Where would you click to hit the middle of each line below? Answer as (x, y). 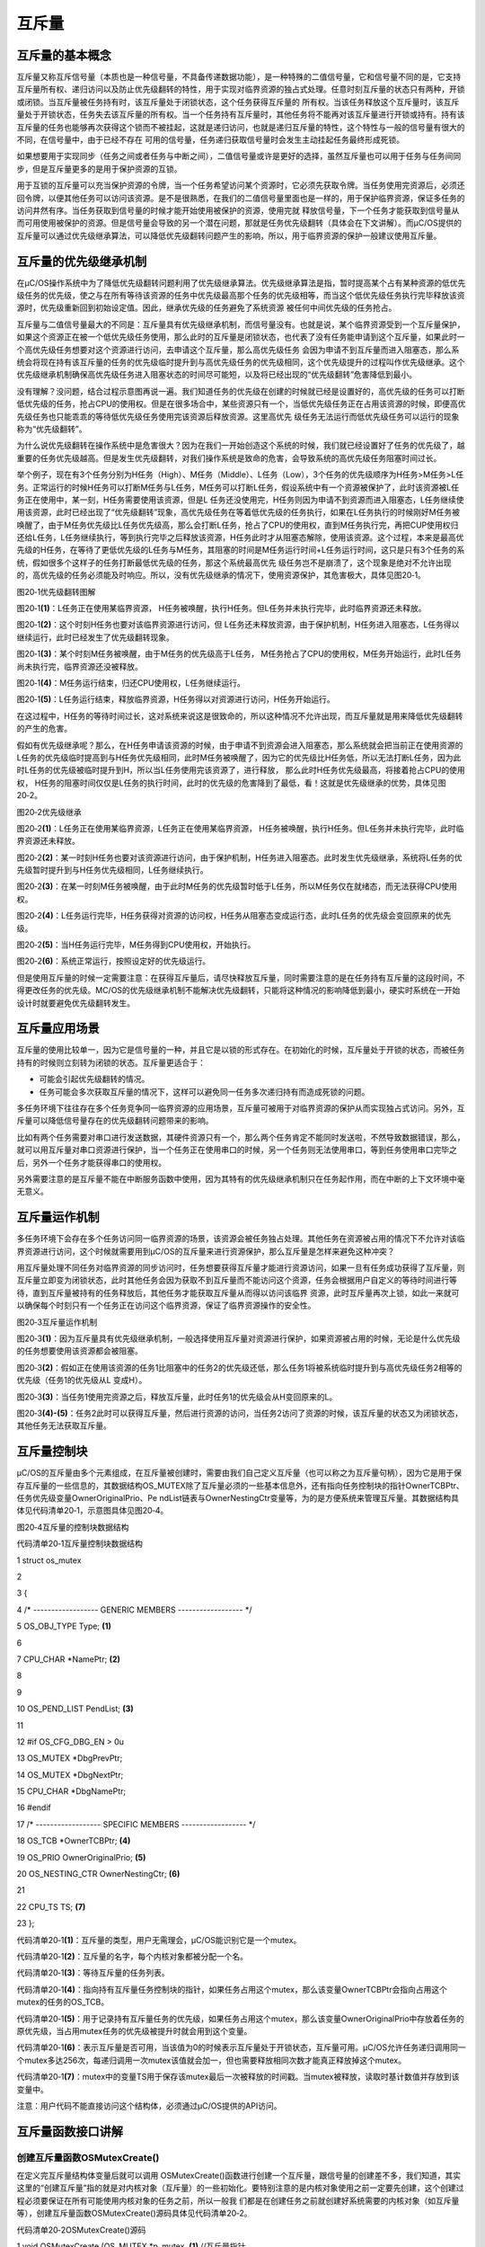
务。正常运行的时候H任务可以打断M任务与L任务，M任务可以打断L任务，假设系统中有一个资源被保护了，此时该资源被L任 (238, 487)
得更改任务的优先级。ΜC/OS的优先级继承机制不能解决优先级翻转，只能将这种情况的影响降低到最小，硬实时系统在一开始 (238, 990)
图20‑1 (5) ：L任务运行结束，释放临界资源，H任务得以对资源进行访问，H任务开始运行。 (176, 699)
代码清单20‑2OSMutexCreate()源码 (81, 2230)
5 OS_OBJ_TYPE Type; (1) (64, 1626)
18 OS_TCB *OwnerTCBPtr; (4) (74, 1841)
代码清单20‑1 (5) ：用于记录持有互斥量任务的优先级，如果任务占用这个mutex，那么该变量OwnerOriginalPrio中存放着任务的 (240, 2019)
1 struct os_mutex (49, 1560)
